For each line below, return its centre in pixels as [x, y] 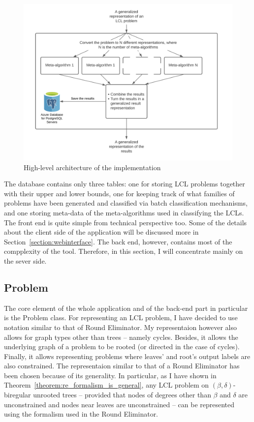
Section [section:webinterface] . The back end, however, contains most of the [118, 241]
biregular [17, 395]
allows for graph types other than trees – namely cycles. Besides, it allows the [121, 337]
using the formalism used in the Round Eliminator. [81, 414]
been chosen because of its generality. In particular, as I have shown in [110, 375]
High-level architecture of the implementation [92, 167]
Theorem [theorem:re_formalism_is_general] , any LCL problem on [107, 385]
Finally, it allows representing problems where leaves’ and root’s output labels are [127, 356]
